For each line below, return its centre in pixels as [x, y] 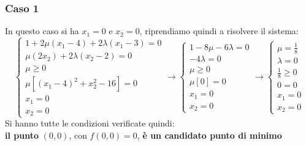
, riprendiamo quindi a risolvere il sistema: [219, 31]
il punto [22, 135]
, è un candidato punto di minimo [209, 135]
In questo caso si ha [42, 31]
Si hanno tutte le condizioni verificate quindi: [90, 123]
